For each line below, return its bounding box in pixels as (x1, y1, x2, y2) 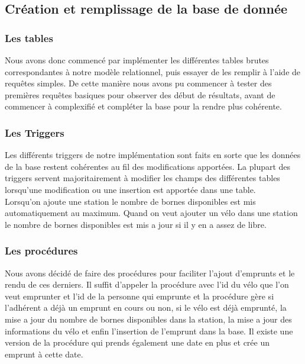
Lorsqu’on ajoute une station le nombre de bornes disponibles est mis (5, 195, 256, 207)
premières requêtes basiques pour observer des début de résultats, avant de (5, 88, 275, 101)
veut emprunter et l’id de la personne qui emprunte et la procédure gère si (5, 289, 274, 302)
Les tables (5, 30, 53, 45)
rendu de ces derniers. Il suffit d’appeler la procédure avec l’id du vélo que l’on (5, 278, 289, 291)
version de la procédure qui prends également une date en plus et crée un (5, 336, 270, 349)
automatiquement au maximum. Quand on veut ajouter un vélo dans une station (5, 207, 298, 219)
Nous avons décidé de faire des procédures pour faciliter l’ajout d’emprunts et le (5, 266, 295, 279)
